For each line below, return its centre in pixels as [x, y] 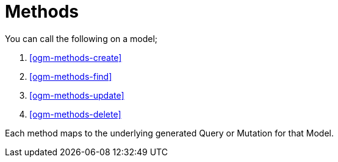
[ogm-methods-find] [71, 76]
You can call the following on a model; [81, 38]
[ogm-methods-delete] [75, 114]
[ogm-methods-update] [77, 95]
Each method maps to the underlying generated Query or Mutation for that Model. [170, 133]
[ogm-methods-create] [76, 57]
